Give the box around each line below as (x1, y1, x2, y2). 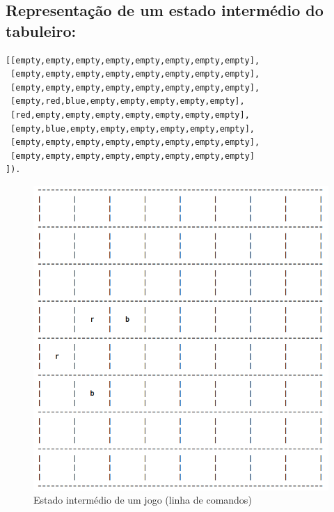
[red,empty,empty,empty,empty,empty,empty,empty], (10, 109, 250, 120)
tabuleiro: (6, 20, 77, 41)
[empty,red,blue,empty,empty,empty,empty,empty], (10, 96, 245, 107)
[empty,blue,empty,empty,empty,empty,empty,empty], (10, 123, 255, 134)
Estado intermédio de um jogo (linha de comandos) (33, 492, 252, 507)
